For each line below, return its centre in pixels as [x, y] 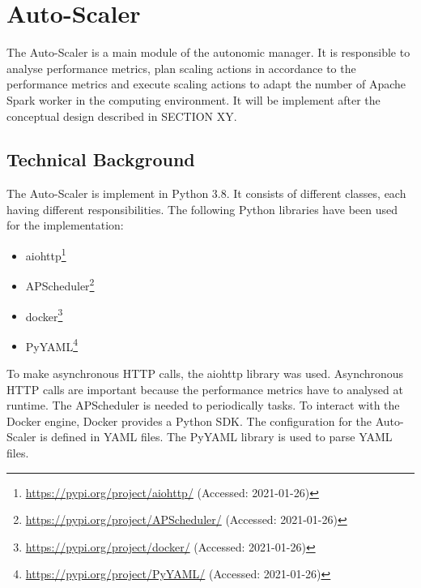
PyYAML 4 [51, 345]
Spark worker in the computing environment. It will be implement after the [193, 99]
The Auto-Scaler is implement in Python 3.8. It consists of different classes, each [206, 193]
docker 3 [44, 315]
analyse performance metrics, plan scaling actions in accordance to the [181, 68]
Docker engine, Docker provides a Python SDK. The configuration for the [189, 421]
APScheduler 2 [60, 284]
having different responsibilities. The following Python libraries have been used [202, 209]
